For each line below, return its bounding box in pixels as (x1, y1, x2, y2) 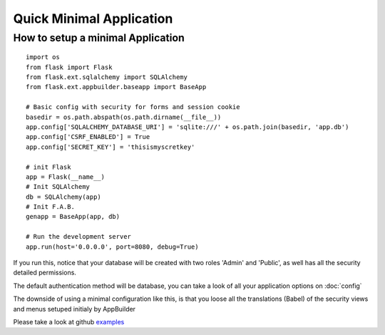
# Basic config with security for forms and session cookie (26, 103, 240, 111)
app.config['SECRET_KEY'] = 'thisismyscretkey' (26, 143, 195, 151)
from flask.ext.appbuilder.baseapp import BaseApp (26, 83, 207, 91)
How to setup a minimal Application (13, 31, 185, 44)
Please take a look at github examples (13, 317, 125, 326)
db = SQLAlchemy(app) (26, 192, 101, 201)
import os (26, 53, 60, 61)
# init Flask (26, 163, 71, 171)
